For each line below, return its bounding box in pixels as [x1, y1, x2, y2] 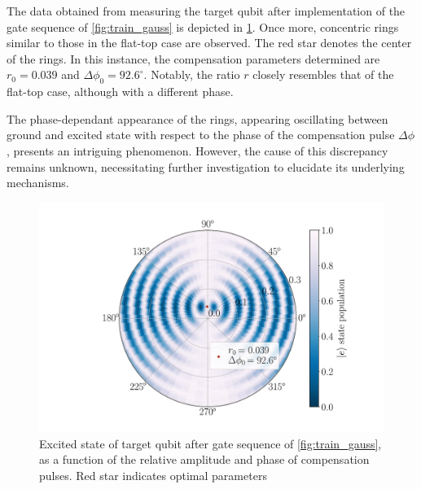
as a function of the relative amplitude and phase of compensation [39, 451, 370, 468]
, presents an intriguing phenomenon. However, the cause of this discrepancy [7, 142, 388, 159]
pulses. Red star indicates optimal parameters [39, 466, 267, 483]
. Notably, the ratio [143, 66, 240, 83]
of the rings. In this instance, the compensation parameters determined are [7, 50, 380, 67]
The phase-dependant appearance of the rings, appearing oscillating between [7, 110, 388, 127]
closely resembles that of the [252, 66, 394, 83]
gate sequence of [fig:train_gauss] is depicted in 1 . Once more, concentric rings [7, 18, 399, 35]
